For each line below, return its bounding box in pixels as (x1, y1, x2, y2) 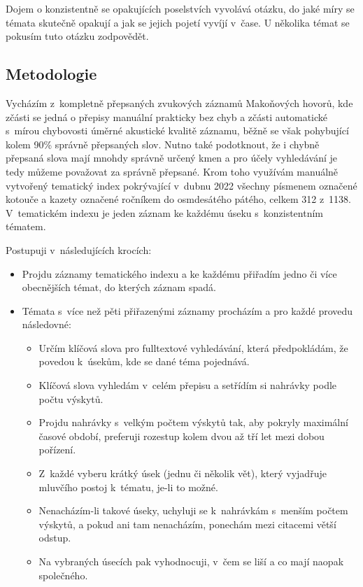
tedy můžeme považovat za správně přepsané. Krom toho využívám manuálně (6, 164, 339, 178)
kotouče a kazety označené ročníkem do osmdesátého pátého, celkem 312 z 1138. (6, 192, 351, 206)
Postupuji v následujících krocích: (6, 242, 152, 257)
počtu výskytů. (38, 391, 104, 406)
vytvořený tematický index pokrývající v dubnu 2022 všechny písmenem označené (6, 178, 357, 192)
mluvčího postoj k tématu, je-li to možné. (38, 479, 218, 494)
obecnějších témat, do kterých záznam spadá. (22, 280, 216, 295)
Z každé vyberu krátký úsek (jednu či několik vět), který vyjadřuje (38, 466, 327, 481)
